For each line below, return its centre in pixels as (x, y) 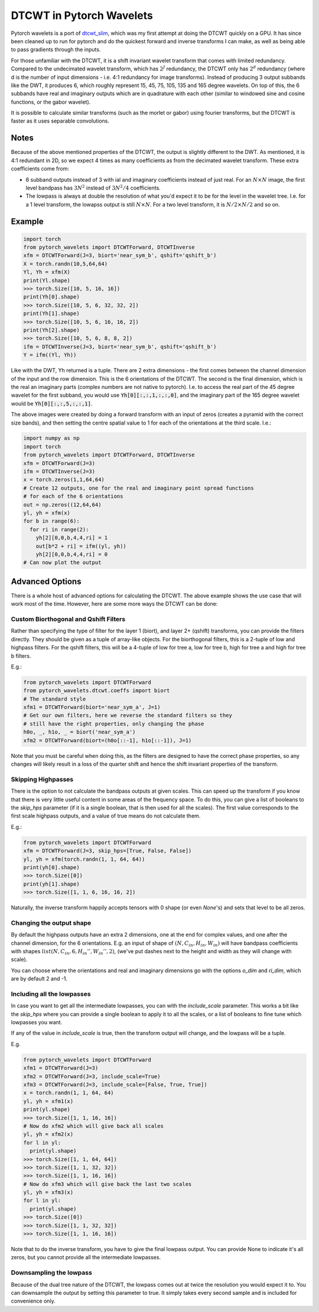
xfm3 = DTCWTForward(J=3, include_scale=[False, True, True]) (115, 1084)
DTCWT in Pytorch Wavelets (82, 15)
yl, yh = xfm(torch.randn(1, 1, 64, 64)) (84, 859)
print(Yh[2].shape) (51, 330)
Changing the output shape (51, 922)
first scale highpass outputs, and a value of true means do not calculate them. (106, 816)
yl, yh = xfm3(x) (48, 1192)
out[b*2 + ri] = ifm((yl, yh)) (81, 546)
